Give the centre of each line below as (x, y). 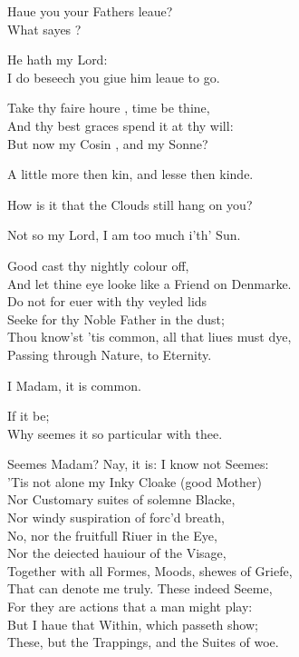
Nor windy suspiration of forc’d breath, (116, 518)
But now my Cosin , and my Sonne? (108, 143)
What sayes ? (44, 29)
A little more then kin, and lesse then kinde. (130, 174)
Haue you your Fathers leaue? (90, 11)
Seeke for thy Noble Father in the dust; (116, 319)
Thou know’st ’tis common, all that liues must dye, (149, 337)
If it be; (29, 416)
